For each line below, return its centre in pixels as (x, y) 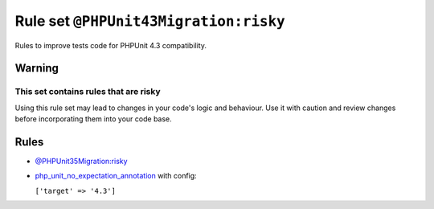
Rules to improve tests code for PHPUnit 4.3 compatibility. (111, 45)
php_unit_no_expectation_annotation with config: (116, 176)
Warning (37, 68)
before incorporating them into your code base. (93, 119)
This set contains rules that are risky (88, 92)
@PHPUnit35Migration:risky (81, 161)
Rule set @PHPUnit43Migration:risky (150, 21)
